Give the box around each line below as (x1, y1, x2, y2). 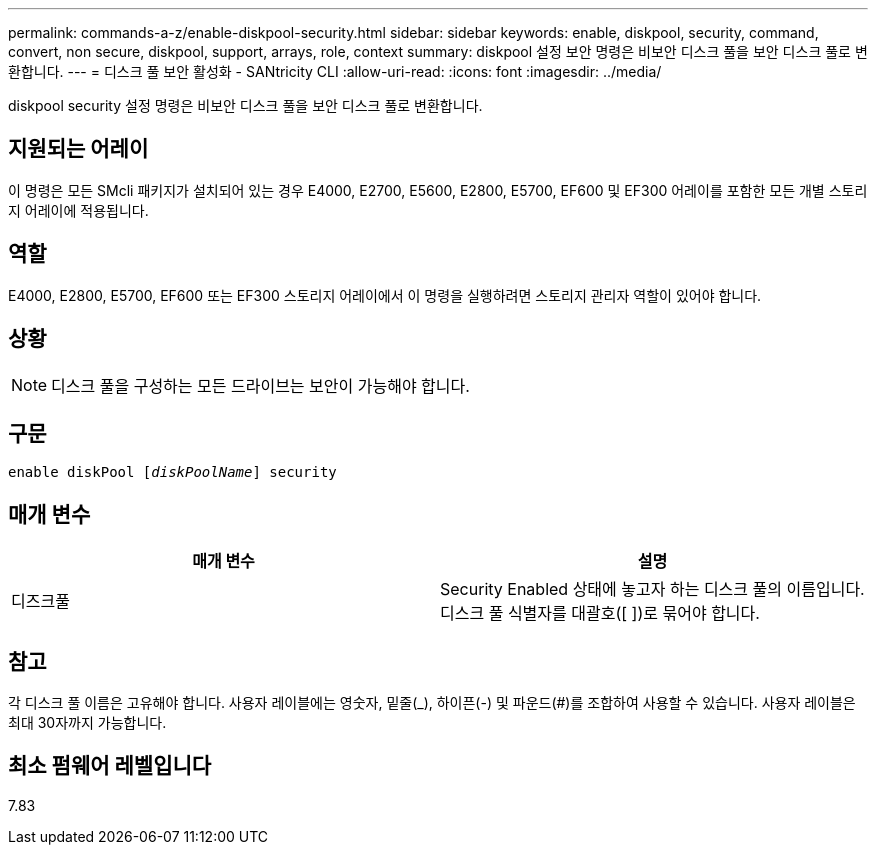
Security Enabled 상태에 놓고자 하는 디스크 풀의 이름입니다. (440, 579, 865, 600)
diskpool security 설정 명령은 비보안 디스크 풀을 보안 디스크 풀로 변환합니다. (8, 97, 483, 114)
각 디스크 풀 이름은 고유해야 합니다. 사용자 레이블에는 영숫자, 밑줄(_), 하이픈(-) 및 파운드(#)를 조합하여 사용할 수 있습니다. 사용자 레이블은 (8, 694, 856, 712)
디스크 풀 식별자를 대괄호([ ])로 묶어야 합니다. (440, 603, 760, 624)
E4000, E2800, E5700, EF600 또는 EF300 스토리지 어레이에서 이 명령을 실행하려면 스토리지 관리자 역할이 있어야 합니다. (8, 286, 762, 304)
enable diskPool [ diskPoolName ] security (8, 464, 337, 481)
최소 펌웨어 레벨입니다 (8, 753, 212, 779)
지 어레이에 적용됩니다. (8, 201, 149, 219)
